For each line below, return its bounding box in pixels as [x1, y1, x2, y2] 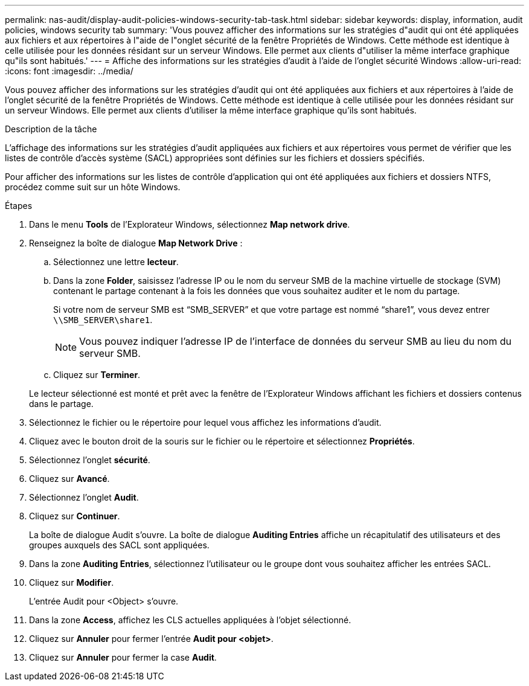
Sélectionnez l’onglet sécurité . [29, 455, 150, 465]
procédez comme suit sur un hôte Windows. [5, 182, 181, 192]
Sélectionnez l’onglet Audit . [29, 492, 139, 502]
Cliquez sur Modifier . [29, 577, 114, 588]
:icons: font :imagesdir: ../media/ [5, 66, 133, 76]
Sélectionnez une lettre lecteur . [53, 257, 179, 267]
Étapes [5, 200, 33, 211]
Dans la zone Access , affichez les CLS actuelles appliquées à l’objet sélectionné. [29, 615, 351, 625]
